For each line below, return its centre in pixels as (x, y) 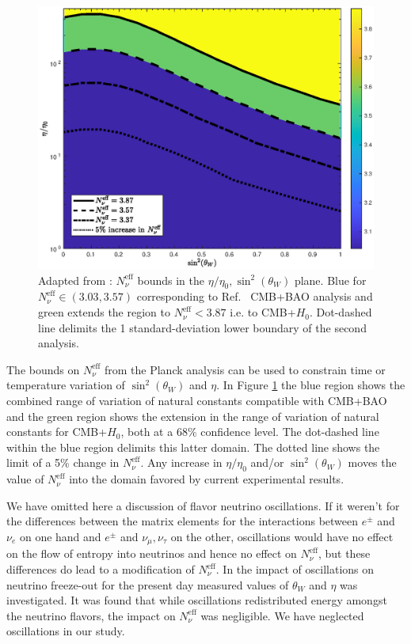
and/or (267, 462)
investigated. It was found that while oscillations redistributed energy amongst (197, 600)
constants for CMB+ (57, 432)
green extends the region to (104, 312)
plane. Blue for (330, 280)
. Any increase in (181, 462)
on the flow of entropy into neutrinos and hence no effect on (152, 553)
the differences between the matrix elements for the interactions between (183, 521)
